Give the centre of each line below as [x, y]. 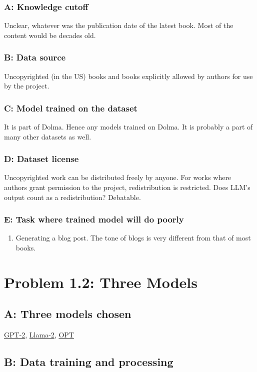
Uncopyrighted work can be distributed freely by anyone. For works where [118, 177]
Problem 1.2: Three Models [101, 282]
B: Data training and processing [89, 362]
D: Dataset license [41, 159]
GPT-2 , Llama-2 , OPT [39, 335]
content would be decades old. [50, 35]
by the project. [27, 86]
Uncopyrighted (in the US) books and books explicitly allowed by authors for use [128, 76]
